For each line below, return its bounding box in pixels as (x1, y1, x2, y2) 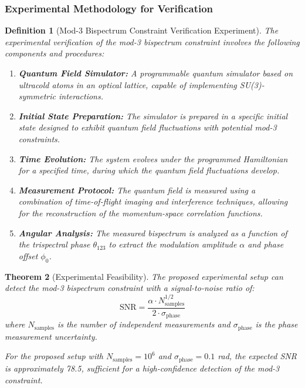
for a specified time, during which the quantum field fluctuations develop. (18, 164, 280, 176)
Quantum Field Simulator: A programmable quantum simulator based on (18, 67, 293, 79)
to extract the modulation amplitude (109, 238, 237, 250)
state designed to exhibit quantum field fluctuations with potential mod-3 (18, 121, 277, 133)
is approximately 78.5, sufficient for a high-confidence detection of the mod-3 (5, 362, 280, 374)
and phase (248, 238, 284, 250)
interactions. (58, 90, 104, 102)
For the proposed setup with (5, 350, 103, 362)
